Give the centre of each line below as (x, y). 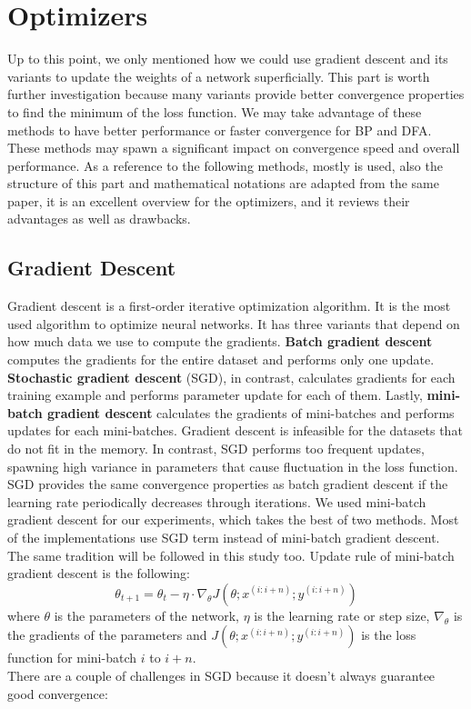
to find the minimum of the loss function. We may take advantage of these (215, 111)
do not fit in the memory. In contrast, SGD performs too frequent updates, (216, 449)
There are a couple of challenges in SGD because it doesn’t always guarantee (221, 675)
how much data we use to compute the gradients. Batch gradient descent (220, 341)
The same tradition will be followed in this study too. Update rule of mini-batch (231, 555)
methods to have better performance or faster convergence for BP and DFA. (220, 130)
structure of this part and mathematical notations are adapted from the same (223, 183)
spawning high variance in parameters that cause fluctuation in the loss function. (233, 466)
